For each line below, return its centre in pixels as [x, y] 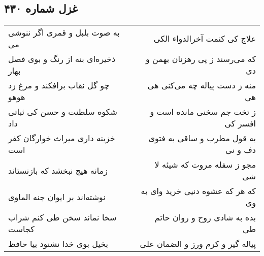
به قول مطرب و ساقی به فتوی [202, 138]
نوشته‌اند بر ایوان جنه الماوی [57, 197]
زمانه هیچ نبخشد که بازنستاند [58, 170]
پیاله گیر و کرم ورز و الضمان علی [198, 244]
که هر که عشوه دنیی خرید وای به [198, 191]
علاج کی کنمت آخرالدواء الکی [205, 38]
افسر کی [240, 123]
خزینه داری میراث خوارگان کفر [62, 138]
